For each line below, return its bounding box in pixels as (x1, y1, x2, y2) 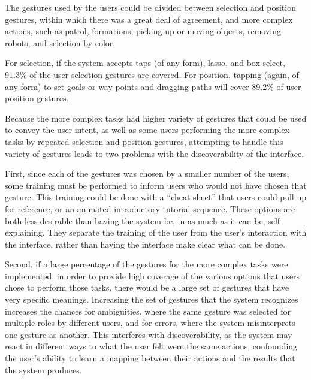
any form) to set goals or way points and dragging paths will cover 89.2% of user (5, 80, 301, 92)
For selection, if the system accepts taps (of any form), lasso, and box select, (5, 56, 285, 69)
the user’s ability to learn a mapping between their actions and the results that (5, 352, 295, 364)
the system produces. (5, 363, 82, 376)
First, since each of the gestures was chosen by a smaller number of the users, (5, 167, 289, 180)
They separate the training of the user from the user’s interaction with (47, 226, 307, 239)
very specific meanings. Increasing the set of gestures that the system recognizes (5, 293, 298, 306)
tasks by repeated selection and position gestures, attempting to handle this (5, 135, 283, 147)
